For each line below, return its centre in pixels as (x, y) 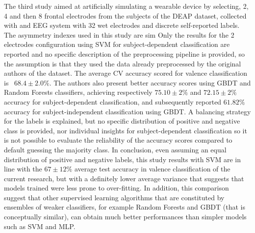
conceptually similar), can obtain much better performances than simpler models (125, 217)
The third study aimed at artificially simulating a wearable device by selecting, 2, (126, 6)
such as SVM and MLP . (40, 226)
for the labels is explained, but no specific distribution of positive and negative (122, 121)
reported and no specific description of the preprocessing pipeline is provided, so (125, 53)
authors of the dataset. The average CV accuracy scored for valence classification (126, 73)
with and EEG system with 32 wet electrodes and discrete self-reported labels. (122, 25)
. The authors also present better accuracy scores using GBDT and (150, 82)
